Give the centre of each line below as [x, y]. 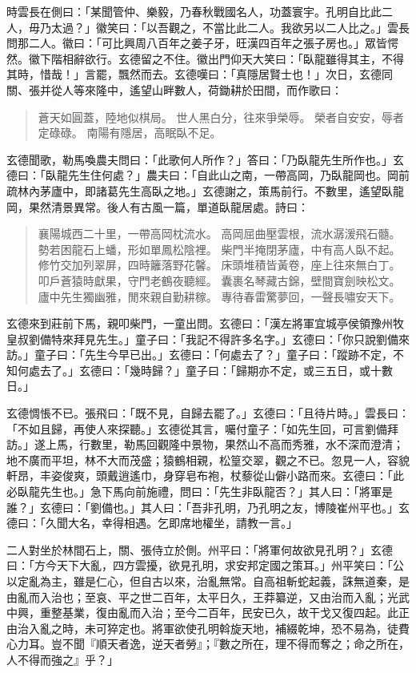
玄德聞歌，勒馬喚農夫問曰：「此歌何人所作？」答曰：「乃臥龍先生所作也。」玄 [205, 159]
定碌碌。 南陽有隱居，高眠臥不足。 [130, 133]
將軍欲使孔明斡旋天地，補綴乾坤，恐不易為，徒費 [280, 628]
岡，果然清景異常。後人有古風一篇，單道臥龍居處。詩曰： [158, 206]
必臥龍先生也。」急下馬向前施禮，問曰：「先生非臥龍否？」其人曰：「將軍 [194, 492]
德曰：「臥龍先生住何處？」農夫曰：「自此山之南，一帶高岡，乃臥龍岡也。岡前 [208, 175]
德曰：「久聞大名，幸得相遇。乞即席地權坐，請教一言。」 [152, 523]
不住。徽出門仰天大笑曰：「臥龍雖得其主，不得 [283, 58]
